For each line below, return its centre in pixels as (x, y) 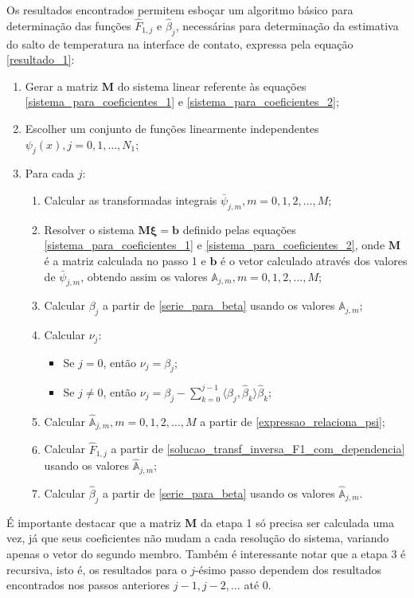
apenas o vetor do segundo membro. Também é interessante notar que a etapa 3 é (206, 553)
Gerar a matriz (62, 86)
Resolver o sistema (89, 229)
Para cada (50, 173)
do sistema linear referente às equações (212, 86)
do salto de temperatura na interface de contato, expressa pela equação (180, 43)
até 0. (258, 585)
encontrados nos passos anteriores (88, 585)
